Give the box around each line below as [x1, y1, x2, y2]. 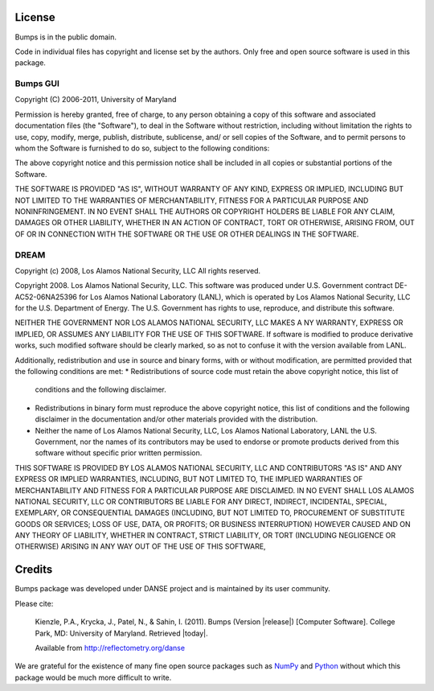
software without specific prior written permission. [35, 448, 203, 458]
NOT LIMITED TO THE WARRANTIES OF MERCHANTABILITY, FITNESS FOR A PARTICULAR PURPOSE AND [14, 195, 369, 205]
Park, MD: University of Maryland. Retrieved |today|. [35, 628, 208, 638]
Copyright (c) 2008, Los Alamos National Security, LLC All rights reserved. [14, 265, 261, 275]
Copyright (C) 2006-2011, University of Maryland [14, 95, 177, 105]
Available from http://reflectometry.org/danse [35, 643, 185, 652]
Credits [14, 563, 53, 577]
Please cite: [14, 598, 54, 608]
